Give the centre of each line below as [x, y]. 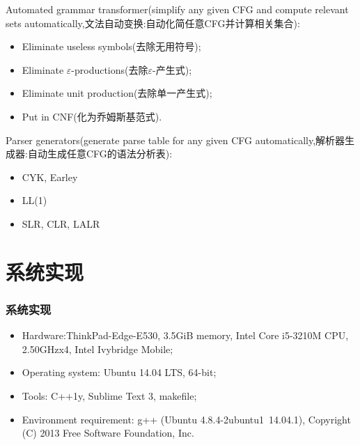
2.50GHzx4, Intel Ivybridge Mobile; [97, 349]
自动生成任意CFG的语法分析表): [100, 154]
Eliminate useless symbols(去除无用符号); [111, 46]
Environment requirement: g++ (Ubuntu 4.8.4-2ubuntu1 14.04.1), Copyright [186, 419]
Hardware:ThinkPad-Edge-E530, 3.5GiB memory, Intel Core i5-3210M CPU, [185, 335]
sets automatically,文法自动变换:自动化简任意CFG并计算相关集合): [153, 23]
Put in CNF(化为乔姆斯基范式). [92, 116]
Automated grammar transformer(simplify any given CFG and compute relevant [177, 9]
